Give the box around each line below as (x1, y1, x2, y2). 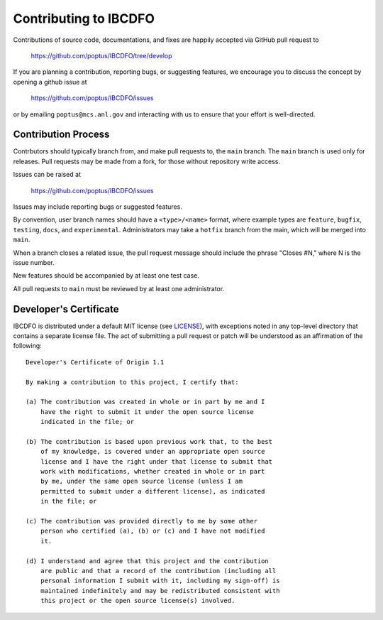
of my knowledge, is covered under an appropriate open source (40, 447, 265, 456)
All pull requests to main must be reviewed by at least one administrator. (13, 284, 225, 293)
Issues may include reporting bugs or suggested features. (13, 202, 182, 211)
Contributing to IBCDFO (13, 11, 155, 26)
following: (13, 342, 42, 350)
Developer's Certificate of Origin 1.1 (26, 358, 165, 366)
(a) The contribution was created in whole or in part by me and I (26, 398, 265, 406)
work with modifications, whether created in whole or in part (40, 467, 265, 476)
